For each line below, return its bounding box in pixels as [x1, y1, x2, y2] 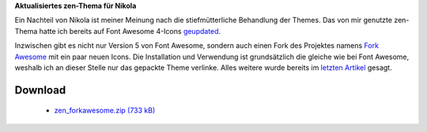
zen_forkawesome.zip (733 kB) [54, 106, 156, 115]
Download [14, 83, 66, 97]
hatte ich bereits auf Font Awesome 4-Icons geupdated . [39, 26, 221, 35]
